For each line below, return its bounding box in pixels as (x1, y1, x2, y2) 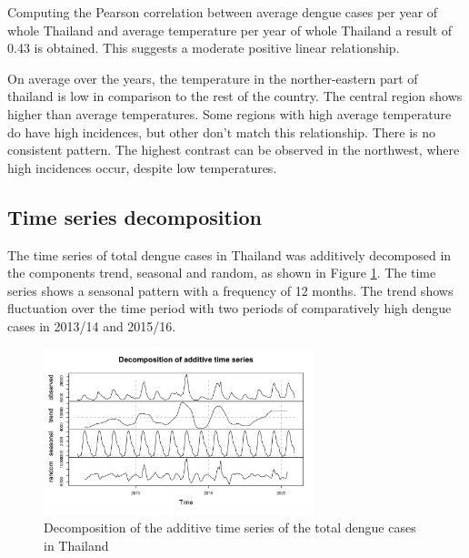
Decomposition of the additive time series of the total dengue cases (44, 518, 416, 537)
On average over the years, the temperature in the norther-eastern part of (7, 68, 418, 87)
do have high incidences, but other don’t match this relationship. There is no (7, 122, 436, 141)
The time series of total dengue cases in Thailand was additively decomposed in (7, 245, 452, 264)
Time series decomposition (7, 202, 263, 230)
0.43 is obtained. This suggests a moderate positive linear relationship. (7, 38, 400, 57)
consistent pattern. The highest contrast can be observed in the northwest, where (7, 140, 460, 159)
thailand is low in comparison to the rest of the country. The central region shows (7, 86, 463, 106)
